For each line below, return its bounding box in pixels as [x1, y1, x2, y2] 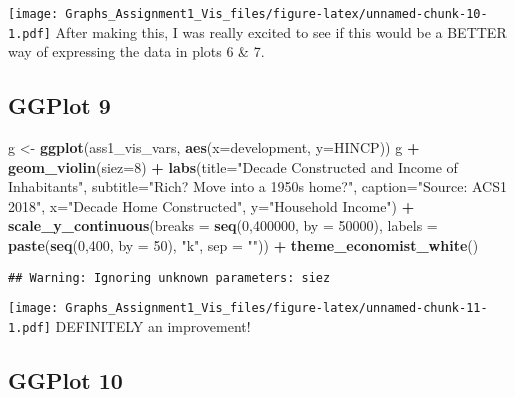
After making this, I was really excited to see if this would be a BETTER [55, 21, 507, 42]
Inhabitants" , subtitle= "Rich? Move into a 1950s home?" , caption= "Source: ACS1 [8, 176, 508, 197]
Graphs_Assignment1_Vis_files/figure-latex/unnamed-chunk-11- [65, 301, 488, 316]
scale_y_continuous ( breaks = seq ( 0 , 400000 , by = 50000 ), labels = [8, 215, 438, 236]
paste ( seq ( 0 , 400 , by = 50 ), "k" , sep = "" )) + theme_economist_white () [8, 235, 479, 256]
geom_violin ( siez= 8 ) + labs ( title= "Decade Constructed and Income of [8, 156, 458, 177]
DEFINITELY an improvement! [55, 315, 251, 336]
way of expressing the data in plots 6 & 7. [8, 41, 265, 62]
